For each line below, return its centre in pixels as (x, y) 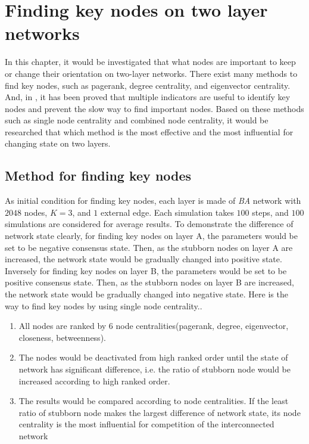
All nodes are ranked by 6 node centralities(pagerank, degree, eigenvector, (154, 326)
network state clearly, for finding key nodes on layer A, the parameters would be (152, 236)
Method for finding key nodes (98, 176)
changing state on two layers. (58, 143)
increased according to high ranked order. (94, 381)
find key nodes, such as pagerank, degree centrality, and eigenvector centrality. (148, 85)
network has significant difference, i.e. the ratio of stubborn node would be (154, 369)
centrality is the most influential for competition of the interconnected (146, 424)
